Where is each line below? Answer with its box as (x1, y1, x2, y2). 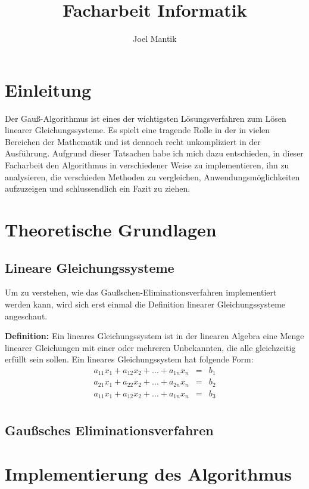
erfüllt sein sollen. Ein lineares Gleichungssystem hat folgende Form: (5, 353, 254, 365)
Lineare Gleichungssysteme (5, 258, 174, 276)
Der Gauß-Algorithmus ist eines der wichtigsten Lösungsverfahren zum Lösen (5, 112, 286, 124)
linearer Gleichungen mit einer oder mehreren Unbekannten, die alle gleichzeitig (5, 341, 296, 353)
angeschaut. (5, 309, 48, 322)
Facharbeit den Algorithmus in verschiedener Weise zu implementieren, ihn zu (5, 159, 289, 171)
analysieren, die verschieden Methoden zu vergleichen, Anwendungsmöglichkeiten (5, 170, 300, 183)
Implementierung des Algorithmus (5, 462, 292, 486)
